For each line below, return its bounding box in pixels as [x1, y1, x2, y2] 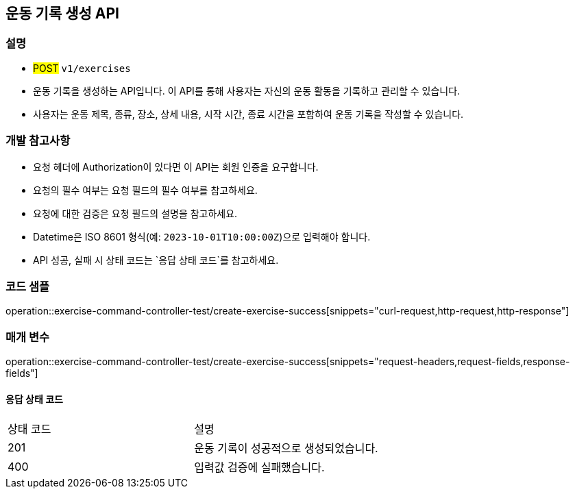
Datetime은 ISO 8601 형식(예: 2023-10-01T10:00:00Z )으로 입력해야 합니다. [33, 230, 371, 243]
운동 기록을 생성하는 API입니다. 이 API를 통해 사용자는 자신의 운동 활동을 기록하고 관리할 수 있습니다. [33, 84, 461, 97]
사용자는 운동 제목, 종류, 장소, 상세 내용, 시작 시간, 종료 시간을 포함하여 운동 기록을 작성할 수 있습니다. [33, 108, 464, 120]
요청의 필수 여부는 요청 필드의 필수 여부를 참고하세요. [33, 184, 258, 196]
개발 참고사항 [5, 134, 71, 148]
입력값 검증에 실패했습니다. [194, 460, 325, 475]
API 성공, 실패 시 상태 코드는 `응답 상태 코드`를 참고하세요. [33, 254, 279, 266]
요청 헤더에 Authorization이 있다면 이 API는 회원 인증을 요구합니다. [33, 160, 319, 173]
